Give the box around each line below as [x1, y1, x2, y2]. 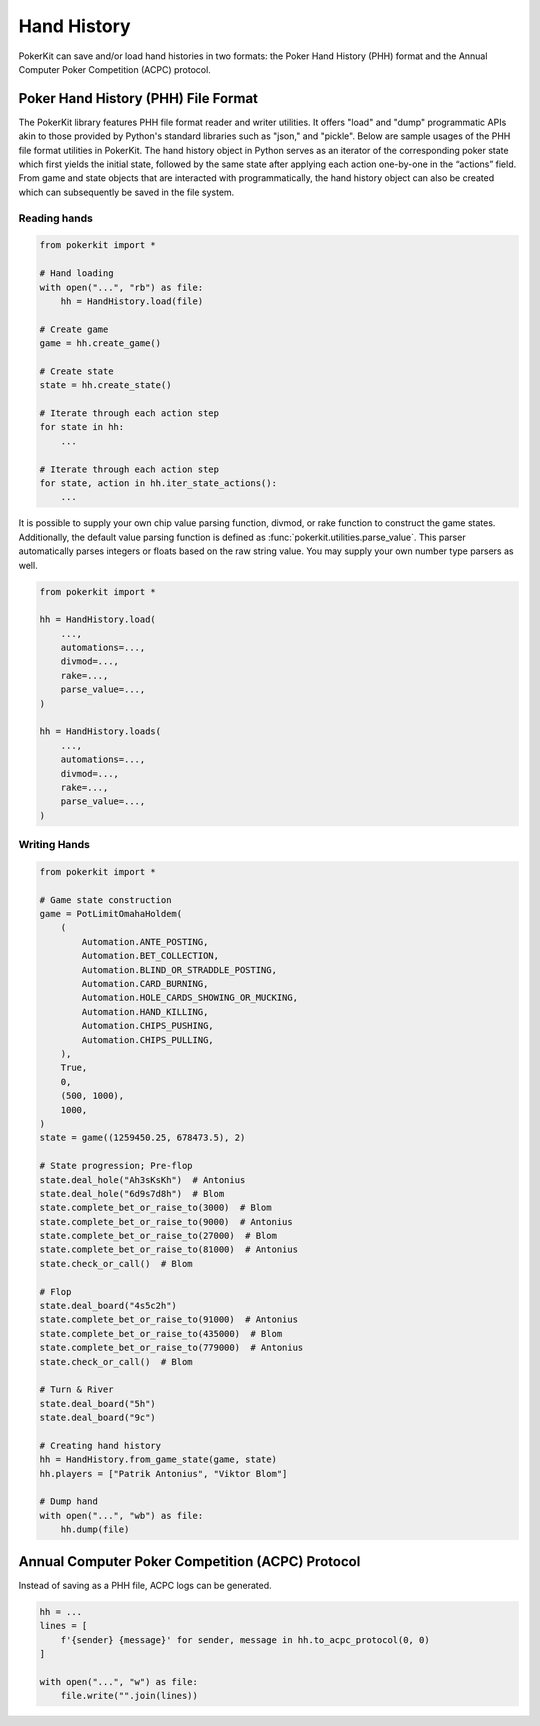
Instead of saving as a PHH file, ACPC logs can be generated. [18, 1579, 272, 1591]
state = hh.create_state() [39, 380, 172, 391]
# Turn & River [39, 1384, 114, 1395]
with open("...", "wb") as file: [39, 1510, 204, 1521]
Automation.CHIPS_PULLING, [81, 1034, 214, 1045]
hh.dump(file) [60, 1524, 130, 1535]
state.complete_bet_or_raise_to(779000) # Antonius [39, 1342, 304, 1354]
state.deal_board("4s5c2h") [39, 1300, 177, 1312]
